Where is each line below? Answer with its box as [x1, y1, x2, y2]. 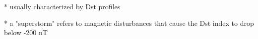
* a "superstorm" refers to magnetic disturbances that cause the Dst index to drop [4, 18, 254, 28]
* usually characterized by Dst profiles [4, 1, 121, 11]
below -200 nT [4, 27, 48, 38]
